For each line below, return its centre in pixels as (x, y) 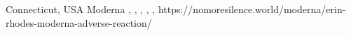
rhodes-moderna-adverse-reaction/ (79, 22)
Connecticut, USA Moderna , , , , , (81, 9)
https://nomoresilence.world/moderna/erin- (252, 9)
